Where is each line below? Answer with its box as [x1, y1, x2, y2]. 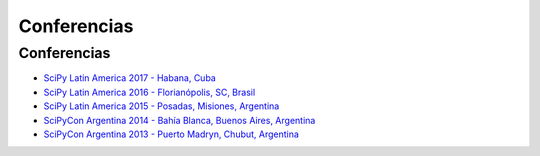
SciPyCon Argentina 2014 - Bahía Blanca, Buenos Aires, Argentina [43, 114, 316, 126]
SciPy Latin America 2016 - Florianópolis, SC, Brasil [43, 86, 256, 98]
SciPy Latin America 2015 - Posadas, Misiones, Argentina [43, 100, 280, 112]
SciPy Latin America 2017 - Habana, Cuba [43, 72, 217, 84]
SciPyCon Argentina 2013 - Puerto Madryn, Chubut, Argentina [43, 128, 300, 140]
